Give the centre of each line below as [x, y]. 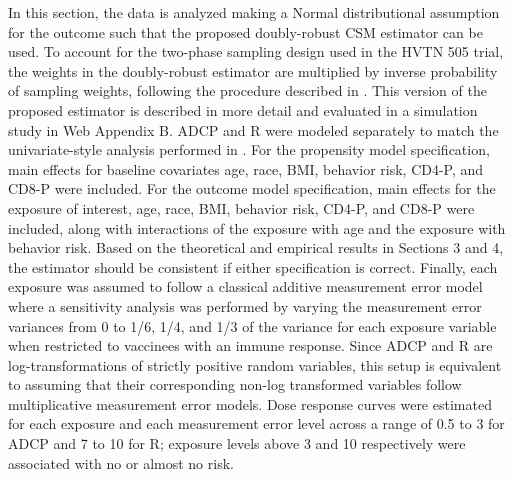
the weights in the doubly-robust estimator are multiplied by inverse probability [253, 70]
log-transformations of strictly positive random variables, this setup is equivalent [255, 364]
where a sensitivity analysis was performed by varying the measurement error [245, 305]
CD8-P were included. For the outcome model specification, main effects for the [252, 188]
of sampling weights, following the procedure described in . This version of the [247, 90]
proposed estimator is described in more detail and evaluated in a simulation [243, 109]
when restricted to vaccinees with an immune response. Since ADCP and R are [250, 345]
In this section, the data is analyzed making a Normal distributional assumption [254, 12]
